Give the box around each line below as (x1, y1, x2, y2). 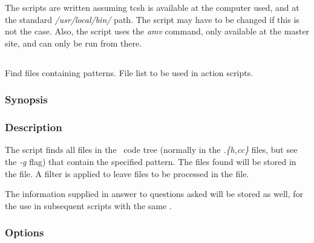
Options (5, 225, 44, 240)
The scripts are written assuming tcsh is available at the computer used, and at (5, 1, 299, 13)
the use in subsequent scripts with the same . (5, 199, 172, 212)
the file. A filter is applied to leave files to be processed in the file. (5, 167, 249, 180)
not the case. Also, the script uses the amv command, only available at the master (5, 25, 310, 37)
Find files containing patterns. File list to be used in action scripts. (5, 66, 253, 79)
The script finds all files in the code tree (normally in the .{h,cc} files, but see (5, 143, 298, 156)
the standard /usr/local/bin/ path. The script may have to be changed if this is (5, 13, 299, 25)
